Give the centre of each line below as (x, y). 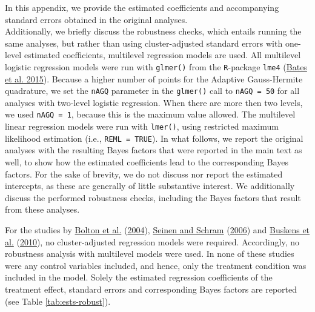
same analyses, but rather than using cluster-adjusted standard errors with (144, 43)
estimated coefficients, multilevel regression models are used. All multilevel (162, 55)
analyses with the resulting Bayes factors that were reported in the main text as (154, 150)
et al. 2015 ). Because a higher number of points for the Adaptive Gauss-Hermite (154, 78)
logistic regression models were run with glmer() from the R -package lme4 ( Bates (156, 66)
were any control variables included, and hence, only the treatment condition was (156, 265)
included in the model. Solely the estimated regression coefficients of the (139, 277)
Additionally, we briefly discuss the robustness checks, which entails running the (153, 31)
